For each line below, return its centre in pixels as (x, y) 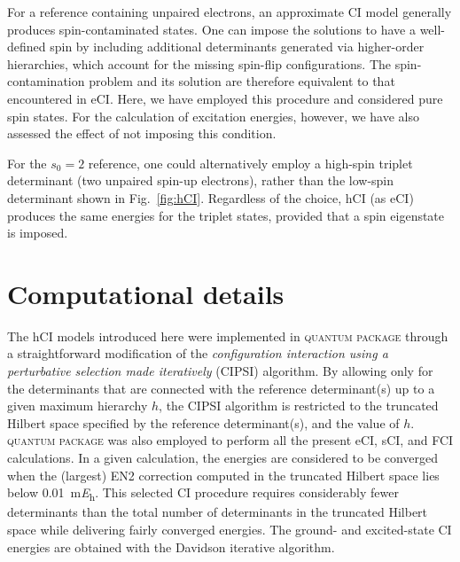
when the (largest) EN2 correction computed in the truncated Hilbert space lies (223, 475)
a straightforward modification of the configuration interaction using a (198, 353)
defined (27, 47)
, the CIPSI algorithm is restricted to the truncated (299, 406)
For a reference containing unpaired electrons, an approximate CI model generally (230, 12)
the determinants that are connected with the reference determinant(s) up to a (221, 388)
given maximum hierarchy (78, 406)
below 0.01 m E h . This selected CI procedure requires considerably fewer (203, 493)
